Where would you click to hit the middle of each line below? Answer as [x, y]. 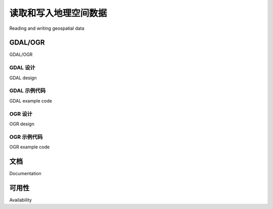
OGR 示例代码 [26, 137]
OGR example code [30, 147]
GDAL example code [31, 100]
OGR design [22, 124]
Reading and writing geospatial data [47, 28]
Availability [21, 200]
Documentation [25, 173]
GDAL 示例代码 [28, 91]
